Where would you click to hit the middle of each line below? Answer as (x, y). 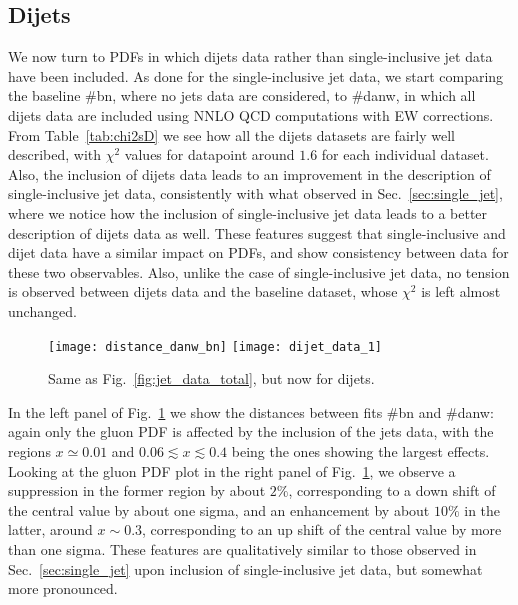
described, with (55, 154)
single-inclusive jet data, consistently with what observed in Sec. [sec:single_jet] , (255, 193)
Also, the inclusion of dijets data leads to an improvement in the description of (249, 173)
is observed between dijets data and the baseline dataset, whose (203, 291)
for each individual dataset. (405, 154)
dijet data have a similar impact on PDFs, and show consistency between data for (258, 252)
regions (29, 450)
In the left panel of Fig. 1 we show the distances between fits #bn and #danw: (251, 411)
